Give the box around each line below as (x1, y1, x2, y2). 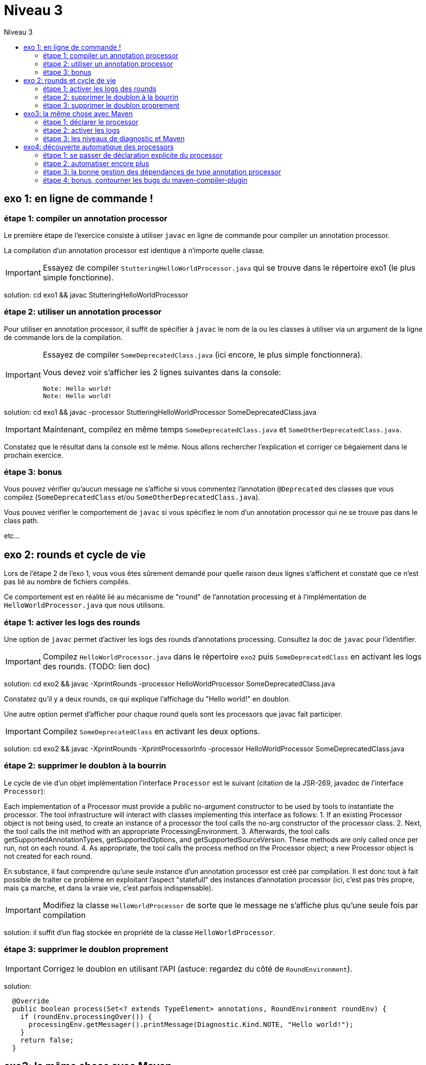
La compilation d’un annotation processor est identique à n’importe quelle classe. (4, 246, 265, 255)
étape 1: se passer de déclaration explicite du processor (43, 150, 223, 159)
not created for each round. (4, 852, 92, 860)
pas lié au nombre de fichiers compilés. (4, 577, 130, 586)
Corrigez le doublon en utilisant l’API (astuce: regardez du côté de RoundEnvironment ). (42, 963, 352, 974)
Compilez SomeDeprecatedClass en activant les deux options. (42, 726, 260, 737)
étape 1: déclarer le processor (43, 117, 139, 126)
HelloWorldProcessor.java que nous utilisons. (4, 601, 165, 610)
